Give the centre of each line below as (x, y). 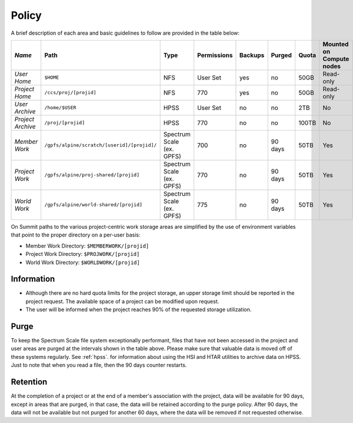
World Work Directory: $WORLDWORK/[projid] (83, 262)
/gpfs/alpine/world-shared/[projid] (94, 205)
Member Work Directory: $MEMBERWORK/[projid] (87, 246)
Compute (336, 59)
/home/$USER (60, 108)
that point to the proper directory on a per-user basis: (76, 235)
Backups (252, 55)
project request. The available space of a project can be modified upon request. (122, 301)
